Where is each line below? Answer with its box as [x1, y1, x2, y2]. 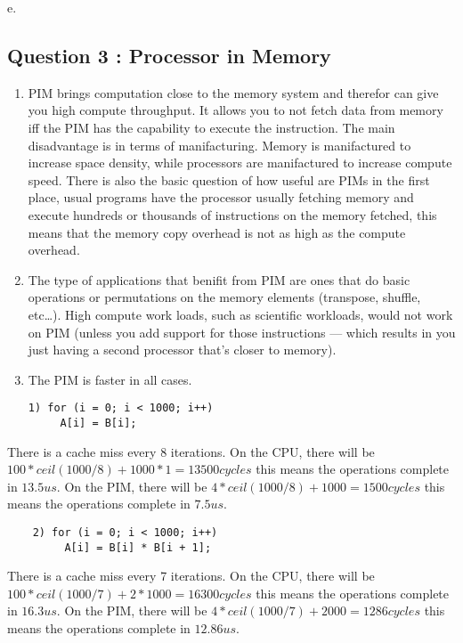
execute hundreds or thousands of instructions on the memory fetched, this [28, 205, 437, 224]
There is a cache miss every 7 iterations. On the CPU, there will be [7, 566, 375, 585]
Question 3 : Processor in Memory [7, 41, 331, 69]
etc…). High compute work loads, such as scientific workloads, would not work [28, 305, 453, 323]
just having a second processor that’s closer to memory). [28, 340, 337, 359]
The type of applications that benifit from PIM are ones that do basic [28, 270, 410, 289]
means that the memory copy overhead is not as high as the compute [28, 223, 406, 241]
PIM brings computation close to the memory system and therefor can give [28, 83, 439, 102]
